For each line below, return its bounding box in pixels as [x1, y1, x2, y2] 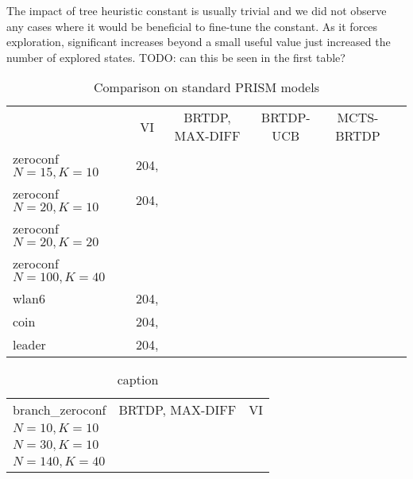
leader [13, 335, 46, 354]
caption [117, 370, 159, 389]
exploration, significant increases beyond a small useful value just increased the [6, 33, 391, 50]
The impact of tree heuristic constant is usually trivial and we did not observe [6, 2, 387, 18]
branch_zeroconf [13, 400, 106, 419]
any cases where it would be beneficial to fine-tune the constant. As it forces [6, 17, 378, 34]
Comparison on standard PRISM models [94, 78, 319, 97]
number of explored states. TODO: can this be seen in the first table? [6, 48, 345, 65]
